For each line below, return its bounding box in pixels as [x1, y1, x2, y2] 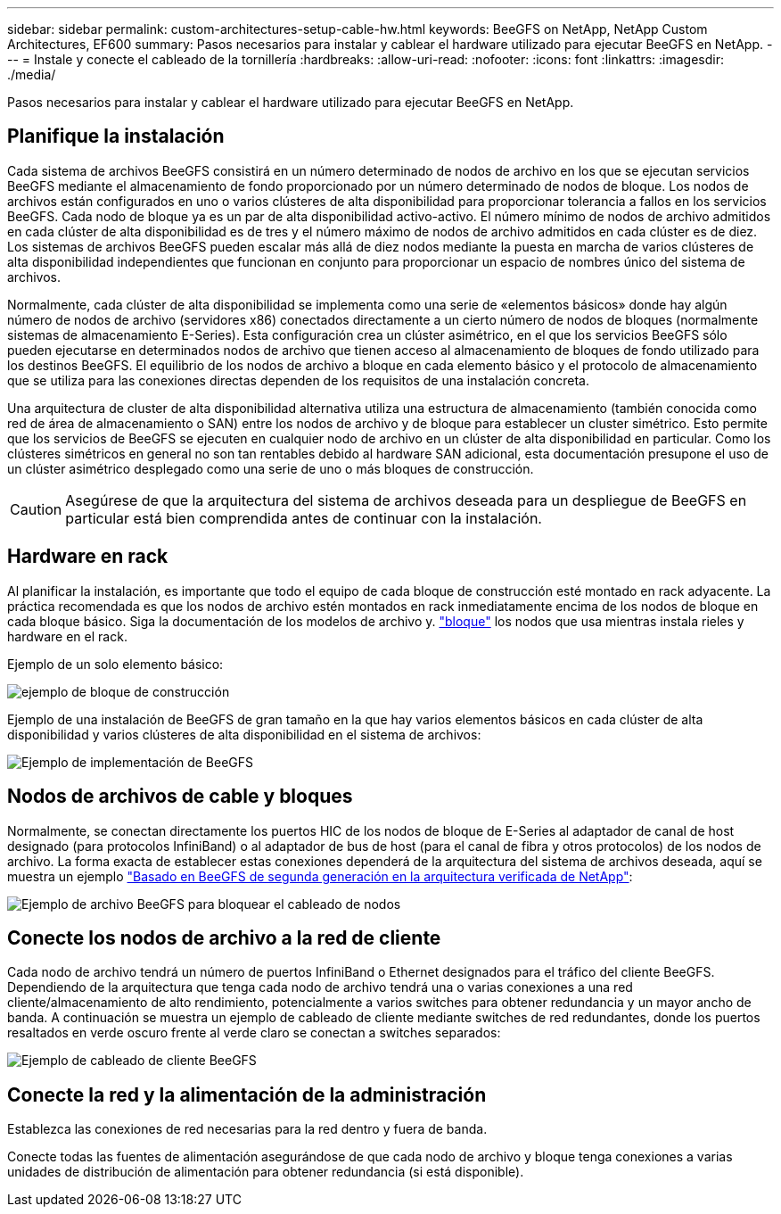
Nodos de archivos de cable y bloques [7, 785, 353, 808]
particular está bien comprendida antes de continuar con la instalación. [65, 508, 542, 527]
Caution [10, 500, 62, 518]
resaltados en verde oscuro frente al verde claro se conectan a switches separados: [7, 1025, 501, 1041]
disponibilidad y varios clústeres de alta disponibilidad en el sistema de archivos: [7, 726, 481, 742]
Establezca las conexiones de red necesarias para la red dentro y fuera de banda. [7, 1121, 488, 1137]
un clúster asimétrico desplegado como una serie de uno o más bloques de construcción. [7, 460, 534, 476]
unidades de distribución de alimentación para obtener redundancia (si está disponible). [7, 1164, 524, 1180]
